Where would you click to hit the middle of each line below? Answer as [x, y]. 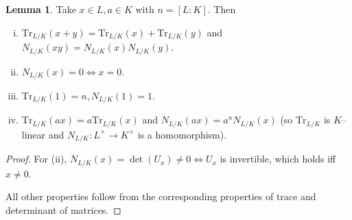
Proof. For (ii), [36, 159]
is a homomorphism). [182, 134]
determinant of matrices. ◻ [63, 209]
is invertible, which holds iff [278, 159]
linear [34, 134]
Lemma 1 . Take [41, 9]
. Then [222, 9]
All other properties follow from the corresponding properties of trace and [161, 196]
